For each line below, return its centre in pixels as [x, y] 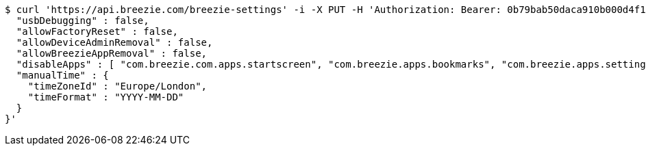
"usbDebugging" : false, [83, 20]
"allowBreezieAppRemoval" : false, [112, 53]
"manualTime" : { [62, 75]
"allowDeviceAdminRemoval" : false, [114, 42]
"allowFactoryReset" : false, [97, 31]
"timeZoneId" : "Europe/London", [117, 86]
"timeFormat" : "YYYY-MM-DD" [106, 97]
